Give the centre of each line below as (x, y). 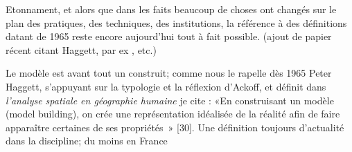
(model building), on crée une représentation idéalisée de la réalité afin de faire (173, 114)
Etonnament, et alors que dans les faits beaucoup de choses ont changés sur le (171, 9)
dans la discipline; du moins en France (87, 141)
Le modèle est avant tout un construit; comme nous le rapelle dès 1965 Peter (169, 73)
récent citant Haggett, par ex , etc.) (81, 49)
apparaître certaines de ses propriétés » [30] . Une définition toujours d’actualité (175, 127)
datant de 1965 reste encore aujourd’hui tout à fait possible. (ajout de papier (169, 36)
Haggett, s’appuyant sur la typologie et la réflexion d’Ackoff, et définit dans (166, 86)
